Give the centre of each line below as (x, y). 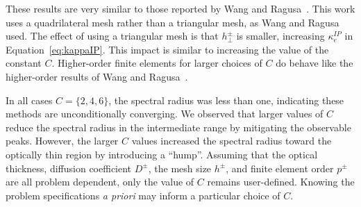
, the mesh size (180, 168)
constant (24, 63)
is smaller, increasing (280, 36)
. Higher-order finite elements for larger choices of (157, 63)
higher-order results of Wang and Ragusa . (97, 76)
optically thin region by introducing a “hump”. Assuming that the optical (162, 154)
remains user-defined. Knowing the (281, 182)
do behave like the (314, 63)
